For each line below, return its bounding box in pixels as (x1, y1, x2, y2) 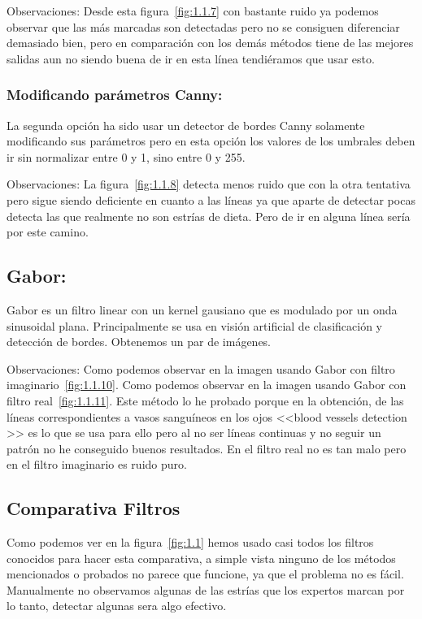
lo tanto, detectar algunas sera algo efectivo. (7, 597, 227, 614)
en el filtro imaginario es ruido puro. (7, 456, 187, 473)
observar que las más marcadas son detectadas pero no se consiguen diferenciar (7, 18, 400, 35)
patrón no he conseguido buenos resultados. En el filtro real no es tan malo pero (7, 439, 407, 457)
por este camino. (7, 223, 89, 240)
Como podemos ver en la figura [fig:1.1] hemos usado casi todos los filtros (7, 534, 374, 551)
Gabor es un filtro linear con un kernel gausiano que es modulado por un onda (7, 301, 398, 318)
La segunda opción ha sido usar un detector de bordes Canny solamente (7, 116, 365, 133)
